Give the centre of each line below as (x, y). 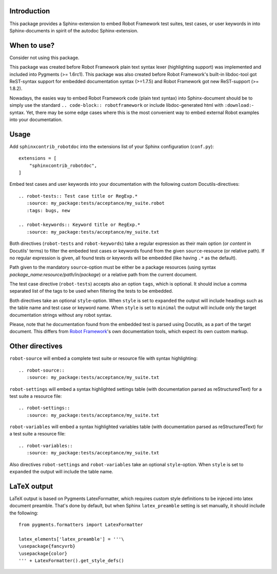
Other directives (36, 346)
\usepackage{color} (43, 553)
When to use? (32, 45)
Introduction (30, 11)
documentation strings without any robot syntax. (61, 315)
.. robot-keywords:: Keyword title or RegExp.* (80, 225)
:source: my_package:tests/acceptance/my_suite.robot (96, 203)
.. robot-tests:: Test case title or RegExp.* (78, 196)
